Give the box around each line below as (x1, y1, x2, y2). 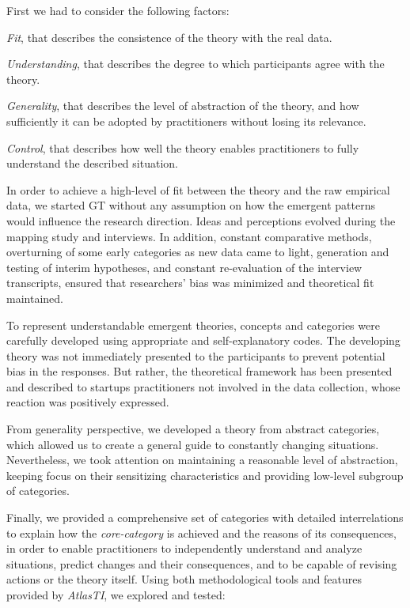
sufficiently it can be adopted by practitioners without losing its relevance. (6, 112, 366, 129)
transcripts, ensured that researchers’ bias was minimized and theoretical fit (6, 274, 374, 291)
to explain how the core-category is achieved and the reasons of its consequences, (6, 524, 397, 541)
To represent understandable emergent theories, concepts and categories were (6, 316, 380, 333)
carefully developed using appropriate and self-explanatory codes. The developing (6, 332, 401, 349)
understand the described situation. (6, 155, 178, 172)
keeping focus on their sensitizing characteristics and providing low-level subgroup (6, 466, 404, 483)
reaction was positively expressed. (6, 394, 169, 410)
